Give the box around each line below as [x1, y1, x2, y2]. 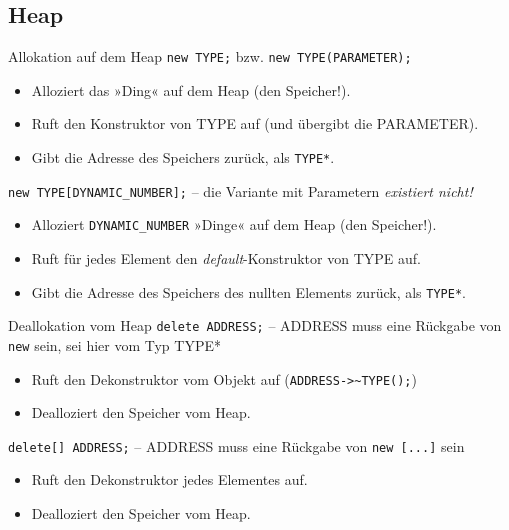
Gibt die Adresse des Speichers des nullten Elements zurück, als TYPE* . [31, 281, 466, 302]
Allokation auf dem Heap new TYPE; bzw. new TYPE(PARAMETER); [8, 46, 412, 67]
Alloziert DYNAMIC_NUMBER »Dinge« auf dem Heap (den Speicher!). [31, 214, 437, 235]
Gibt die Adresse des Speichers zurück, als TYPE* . [31, 147, 335, 168]
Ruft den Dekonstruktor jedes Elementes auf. [31, 469, 308, 490]
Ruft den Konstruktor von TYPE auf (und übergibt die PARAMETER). [31, 113, 479, 134]
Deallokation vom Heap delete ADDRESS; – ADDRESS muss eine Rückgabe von [8, 315, 502, 336]
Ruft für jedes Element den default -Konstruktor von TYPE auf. [31, 248, 421, 269]
